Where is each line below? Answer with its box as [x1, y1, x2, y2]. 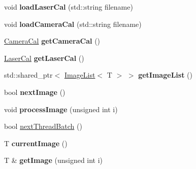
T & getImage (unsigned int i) [4, 155, 103, 165]
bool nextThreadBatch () [4, 121, 82, 131]
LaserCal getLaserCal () [4, 52, 84, 63]
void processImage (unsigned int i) [4, 104, 118, 114]
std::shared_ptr [4, 70, 53, 80]
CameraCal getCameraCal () [4, 36, 101, 46]
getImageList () [138, 70, 192, 80]
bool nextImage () [4, 86, 66, 97]
